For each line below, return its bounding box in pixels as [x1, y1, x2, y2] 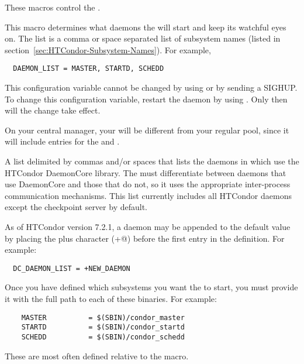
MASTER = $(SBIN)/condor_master [21, 313, 185, 322]
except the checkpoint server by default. [5, 201, 147, 213]
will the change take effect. [5, 104, 101, 116]
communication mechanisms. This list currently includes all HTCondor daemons [5, 189, 292, 201]
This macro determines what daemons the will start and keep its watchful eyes [5, 20, 286, 33]
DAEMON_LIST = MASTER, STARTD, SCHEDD [13, 64, 164, 73]
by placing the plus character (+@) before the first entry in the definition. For [5, 232, 285, 244]
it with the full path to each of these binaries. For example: [5, 293, 217, 304]
